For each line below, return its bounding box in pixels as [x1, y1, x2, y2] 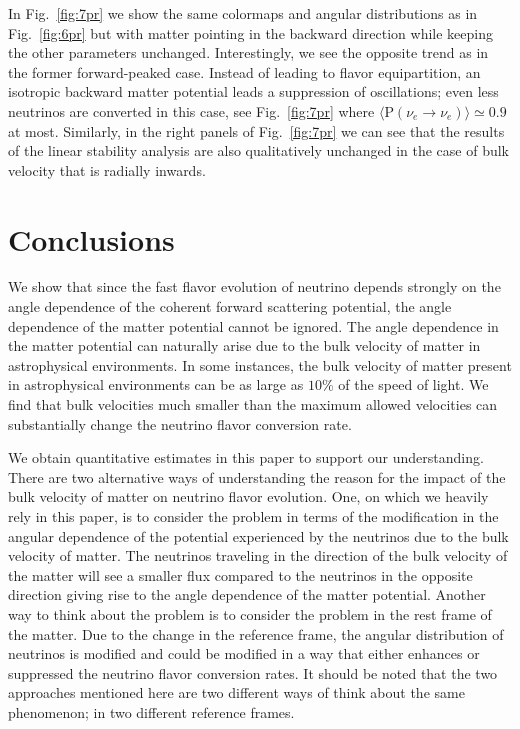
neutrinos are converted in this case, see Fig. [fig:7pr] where [8, 100, 375, 121]
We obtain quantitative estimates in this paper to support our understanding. [8, 447, 484, 468]
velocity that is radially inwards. [8, 159, 206, 180]
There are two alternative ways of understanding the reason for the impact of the [8, 466, 506, 487]
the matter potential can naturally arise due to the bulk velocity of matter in [8, 335, 481, 356]
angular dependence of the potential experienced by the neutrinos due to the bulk [8, 525, 509, 546]
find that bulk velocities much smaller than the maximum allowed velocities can [8, 394, 498, 415]
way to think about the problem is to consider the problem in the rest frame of [8, 603, 492, 624]
